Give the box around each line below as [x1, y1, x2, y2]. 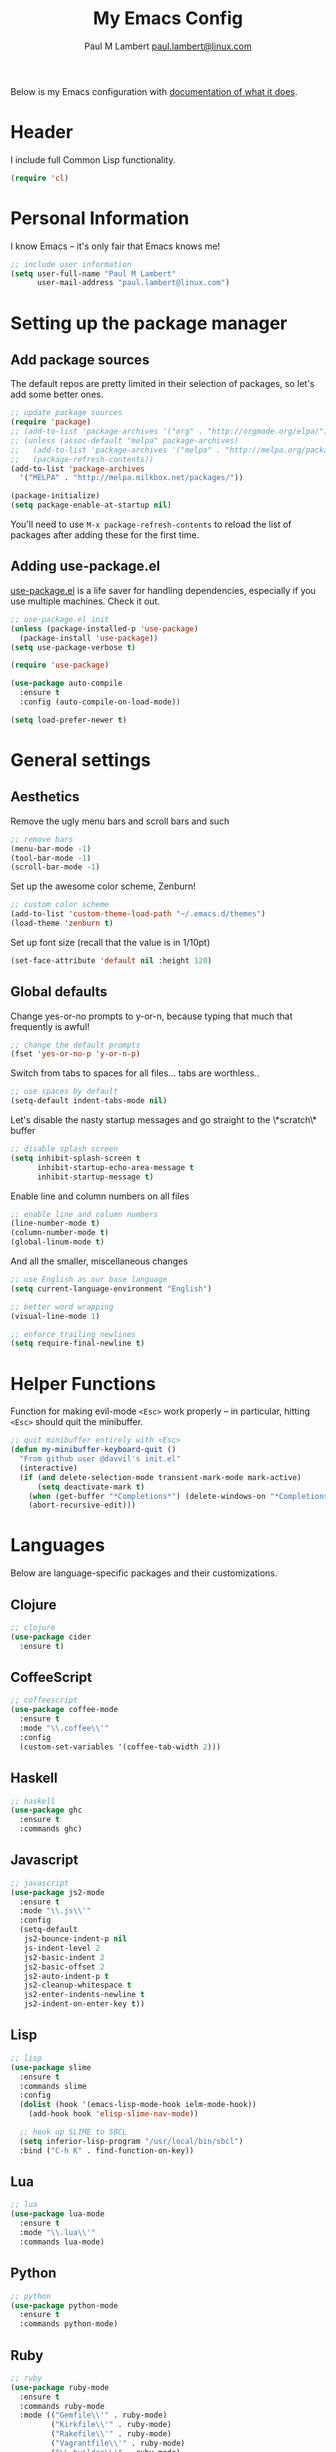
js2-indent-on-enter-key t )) [23, 1999, 145, 2009]
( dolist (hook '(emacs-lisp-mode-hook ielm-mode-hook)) [19, 2100, 257, 2110]
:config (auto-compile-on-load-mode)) [19, 697, 182, 707]
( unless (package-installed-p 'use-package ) [10, 623, 199, 634]
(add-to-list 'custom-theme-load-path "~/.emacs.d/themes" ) [10, 909, 267, 919]
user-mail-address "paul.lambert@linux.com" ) [36, 278, 230, 288]
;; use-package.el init [10, 614, 110, 624]
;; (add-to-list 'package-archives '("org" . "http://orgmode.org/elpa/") [10, 427, 329, 437]
